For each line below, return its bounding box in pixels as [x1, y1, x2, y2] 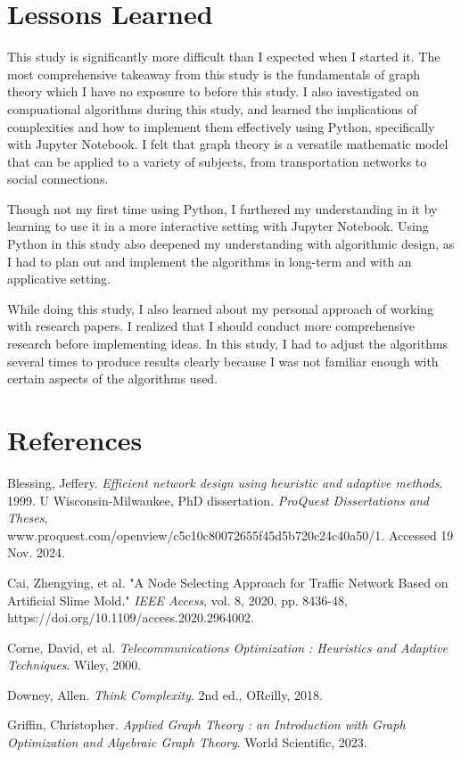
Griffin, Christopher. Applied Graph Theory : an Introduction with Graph [7, 715, 406, 734]
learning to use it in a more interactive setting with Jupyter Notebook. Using [7, 217, 429, 235]
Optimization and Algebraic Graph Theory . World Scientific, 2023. [7, 733, 367, 752]
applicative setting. [7, 269, 111, 288]
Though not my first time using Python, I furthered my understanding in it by [7, 199, 438, 218]
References [7, 422, 143, 457]
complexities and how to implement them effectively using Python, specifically [7, 117, 435, 136]
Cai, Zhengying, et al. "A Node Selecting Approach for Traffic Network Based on [7, 572, 449, 591]
